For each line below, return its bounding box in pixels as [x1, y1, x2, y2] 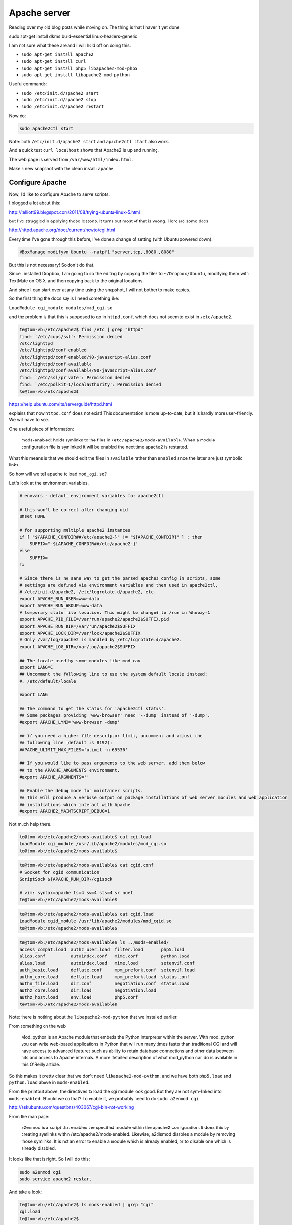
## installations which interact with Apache [19, 802, 131, 807]
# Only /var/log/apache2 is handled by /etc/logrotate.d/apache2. [19, 637, 182, 643]
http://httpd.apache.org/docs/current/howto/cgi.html [9, 227, 116, 233]
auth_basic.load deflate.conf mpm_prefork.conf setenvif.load [19, 967, 195, 973]
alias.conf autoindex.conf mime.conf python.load [19, 954, 190, 959]
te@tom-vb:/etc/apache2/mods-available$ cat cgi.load [19, 834, 151, 840]
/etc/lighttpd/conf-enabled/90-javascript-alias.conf [19, 354, 151, 360]
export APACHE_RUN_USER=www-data [19, 596, 100, 601]
